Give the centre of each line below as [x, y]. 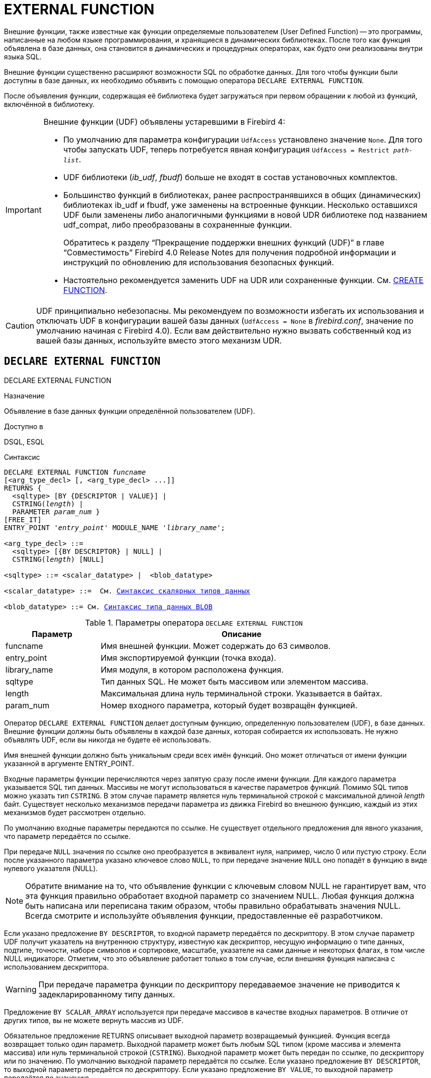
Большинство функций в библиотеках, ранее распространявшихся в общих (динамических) [242, 195]
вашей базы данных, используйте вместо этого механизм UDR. [159, 340]
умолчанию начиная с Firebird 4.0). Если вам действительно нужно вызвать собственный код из [224, 330]
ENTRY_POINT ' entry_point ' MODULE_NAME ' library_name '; [115, 527]
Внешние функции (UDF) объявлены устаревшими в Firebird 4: [164, 122]
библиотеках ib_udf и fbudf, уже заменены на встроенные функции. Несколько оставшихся [240, 205]
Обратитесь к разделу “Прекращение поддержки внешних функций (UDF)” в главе [224, 242]
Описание [241, 634]
